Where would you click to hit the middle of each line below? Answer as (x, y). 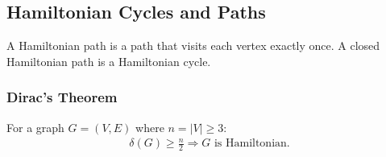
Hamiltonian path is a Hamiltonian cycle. (109, 61)
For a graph (35, 127)
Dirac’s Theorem (62, 97)
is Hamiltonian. (252, 144)
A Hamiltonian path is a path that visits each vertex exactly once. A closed (193, 45)
